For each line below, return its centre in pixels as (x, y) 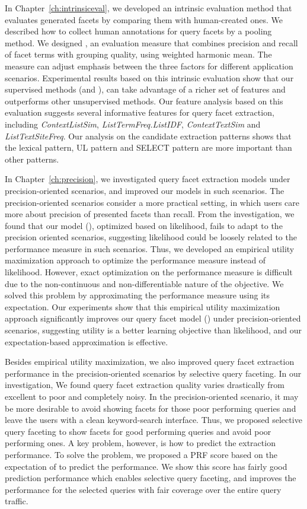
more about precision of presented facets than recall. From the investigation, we (150, 214)
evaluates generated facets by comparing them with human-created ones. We (144, 19)
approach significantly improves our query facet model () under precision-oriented (153, 318)
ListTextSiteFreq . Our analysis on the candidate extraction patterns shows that (148, 136)
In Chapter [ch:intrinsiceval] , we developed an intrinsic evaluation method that (148, 8)
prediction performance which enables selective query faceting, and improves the (151, 478)
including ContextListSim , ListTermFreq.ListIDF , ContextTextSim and (133, 124)
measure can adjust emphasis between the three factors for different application (149, 66)
